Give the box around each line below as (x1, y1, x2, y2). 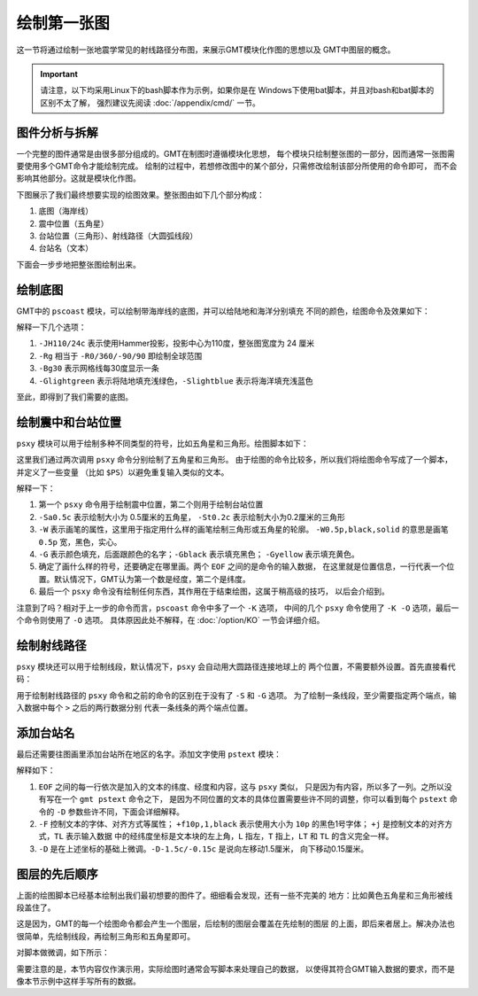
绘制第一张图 (16, 13, 111, 33)
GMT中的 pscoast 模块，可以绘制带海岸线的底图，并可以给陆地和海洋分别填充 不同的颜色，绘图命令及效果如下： (16, 306, 430, 316)
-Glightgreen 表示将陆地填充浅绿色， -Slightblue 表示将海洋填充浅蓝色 (38, 375, 313, 385)
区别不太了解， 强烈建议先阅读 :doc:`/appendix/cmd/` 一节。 (40, 97, 260, 108)
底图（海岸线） (38, 206, 93, 216)
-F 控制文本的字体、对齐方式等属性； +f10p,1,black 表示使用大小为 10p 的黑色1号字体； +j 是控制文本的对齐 (38, 818, 445, 829)
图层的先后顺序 (16, 867, 98, 882)
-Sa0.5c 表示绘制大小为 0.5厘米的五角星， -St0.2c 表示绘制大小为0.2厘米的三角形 (38, 511, 345, 522)
